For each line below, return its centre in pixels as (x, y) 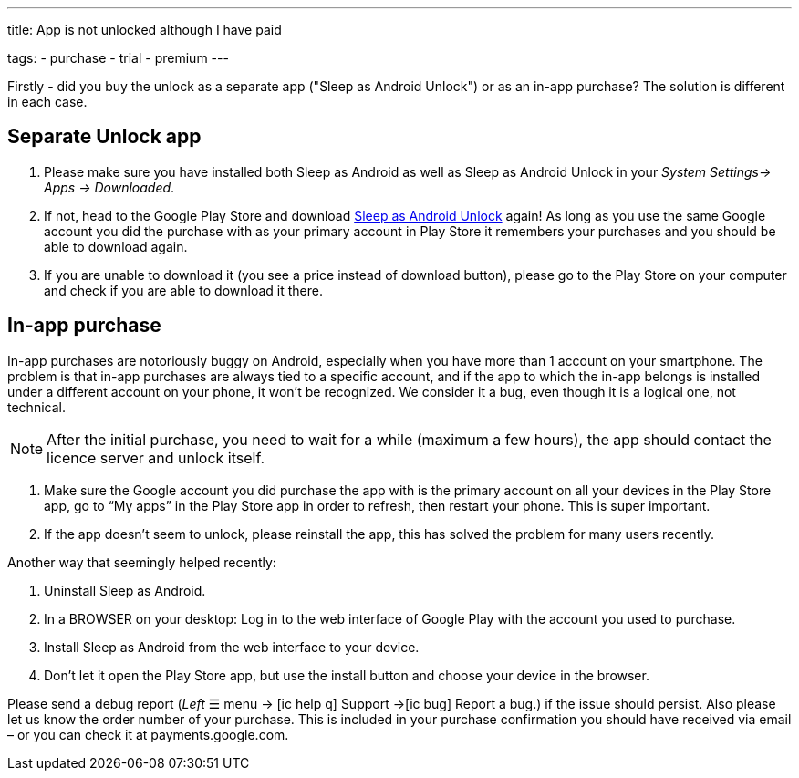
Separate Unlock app (104, 137)
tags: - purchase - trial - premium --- (118, 58)
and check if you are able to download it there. (184, 290)
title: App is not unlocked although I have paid (145, 30)
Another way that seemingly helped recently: (142, 562)
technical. (36, 407)
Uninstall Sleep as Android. (125, 590)
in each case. (47, 102)
